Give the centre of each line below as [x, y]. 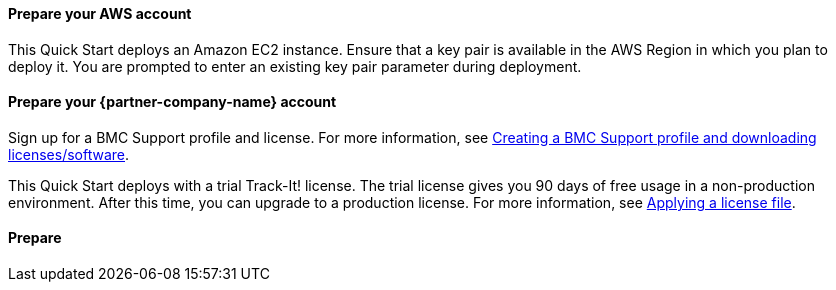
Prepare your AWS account [100, 13]
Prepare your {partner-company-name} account [172, 102]
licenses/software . [69, 154]
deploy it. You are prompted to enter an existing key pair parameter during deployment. [295, 66]
